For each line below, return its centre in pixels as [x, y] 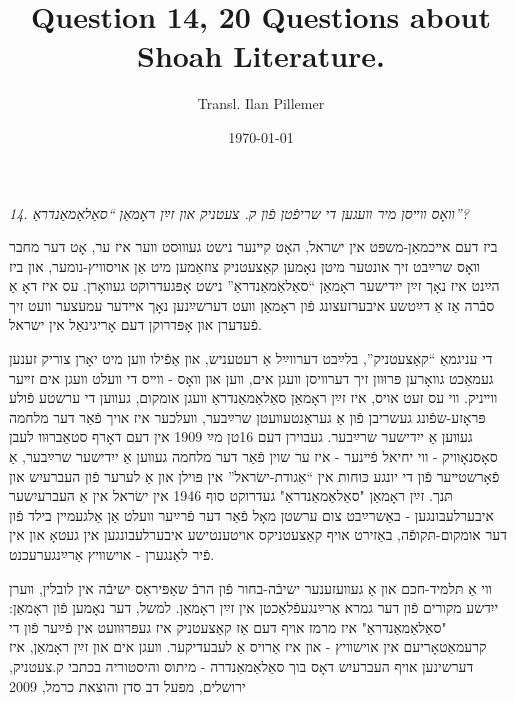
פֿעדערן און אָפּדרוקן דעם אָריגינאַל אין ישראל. [135, 324]
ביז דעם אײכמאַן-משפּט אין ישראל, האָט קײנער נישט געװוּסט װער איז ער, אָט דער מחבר [253, 246]
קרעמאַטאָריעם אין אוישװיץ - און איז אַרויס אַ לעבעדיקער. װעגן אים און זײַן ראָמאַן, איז [248, 646]
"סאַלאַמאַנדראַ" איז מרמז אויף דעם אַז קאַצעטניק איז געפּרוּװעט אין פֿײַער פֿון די [228, 626]
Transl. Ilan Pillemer [261, 103]
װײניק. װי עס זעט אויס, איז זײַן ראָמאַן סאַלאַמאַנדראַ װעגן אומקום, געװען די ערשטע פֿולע [253, 397]
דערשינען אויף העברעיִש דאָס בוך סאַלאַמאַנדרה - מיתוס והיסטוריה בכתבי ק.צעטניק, [241, 665]
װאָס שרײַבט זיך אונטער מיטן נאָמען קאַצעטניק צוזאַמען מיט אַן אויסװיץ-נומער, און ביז [245, 265]
